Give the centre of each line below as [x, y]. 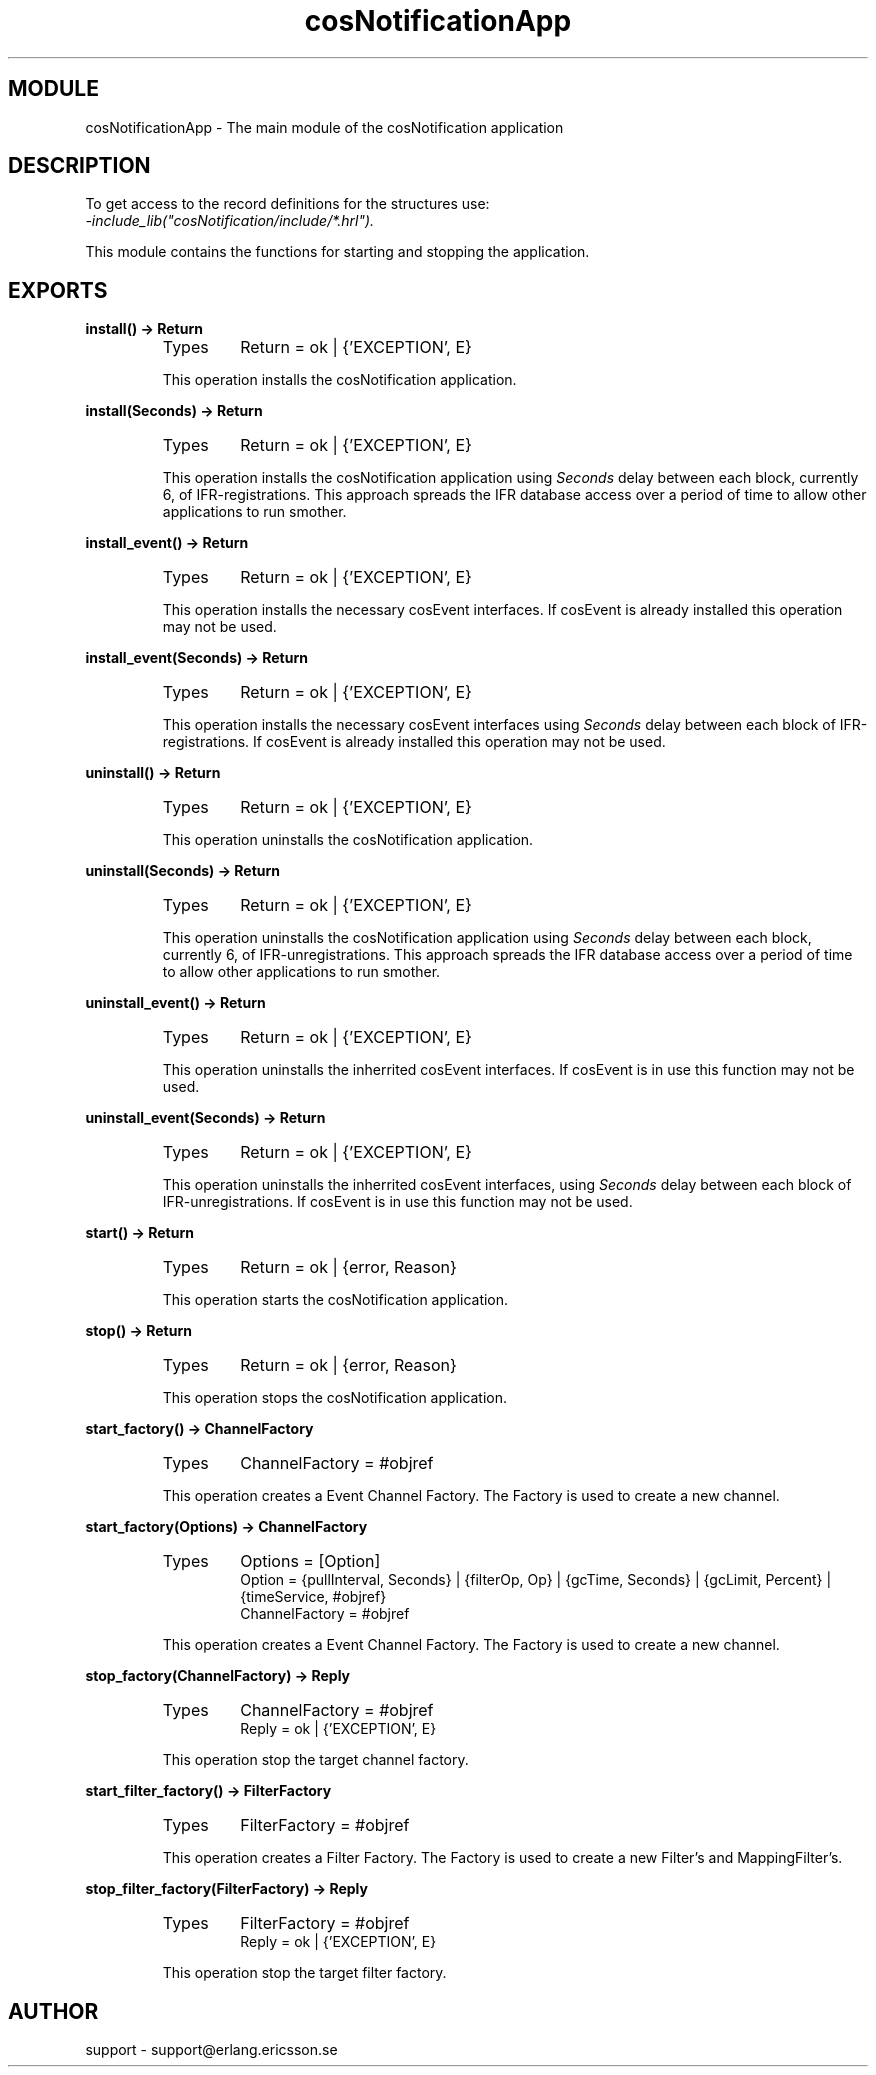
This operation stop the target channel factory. [315, 1760]
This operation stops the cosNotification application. [335, 1398]
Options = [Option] [310, 1561]
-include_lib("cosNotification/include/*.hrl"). [230, 221]
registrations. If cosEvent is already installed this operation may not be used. [414, 742]
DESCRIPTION [79, 166]
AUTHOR [53, 2011]
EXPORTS [58, 290]
